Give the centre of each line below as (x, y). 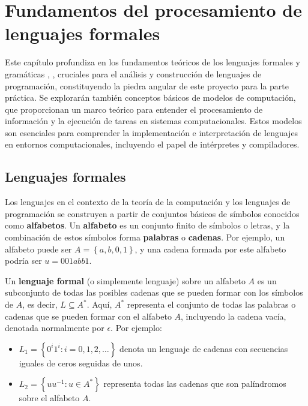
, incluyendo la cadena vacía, (234, 316)
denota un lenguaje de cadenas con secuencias (204, 348)
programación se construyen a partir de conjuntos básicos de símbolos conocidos (152, 213)
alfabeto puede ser (38, 249)
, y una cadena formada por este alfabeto (210, 249)
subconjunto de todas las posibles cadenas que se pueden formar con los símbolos (154, 292)
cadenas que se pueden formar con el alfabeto (88, 316)
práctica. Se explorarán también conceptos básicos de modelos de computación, (150, 97)
